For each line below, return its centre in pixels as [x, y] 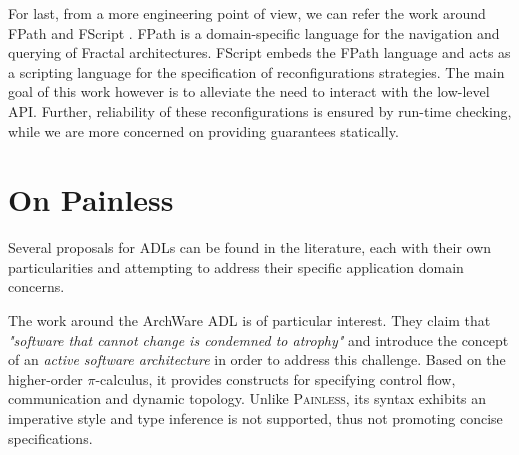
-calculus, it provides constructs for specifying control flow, [275, 378]
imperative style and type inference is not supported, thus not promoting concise [255, 418]
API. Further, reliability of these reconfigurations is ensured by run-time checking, [260, 110]
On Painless [91, 199]
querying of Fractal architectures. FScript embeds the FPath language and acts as [259, 52]
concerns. [36, 286]
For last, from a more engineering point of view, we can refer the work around [247, 13]
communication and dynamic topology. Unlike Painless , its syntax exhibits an [247, 398]
